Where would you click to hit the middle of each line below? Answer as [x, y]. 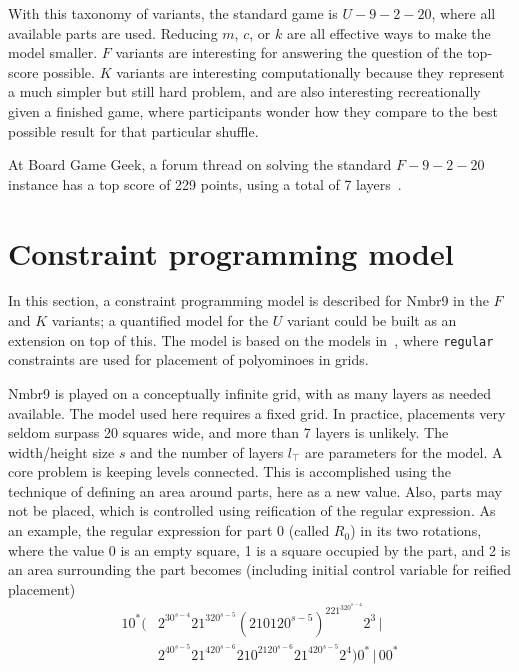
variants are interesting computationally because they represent [310, 71]
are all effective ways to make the [388, 32]
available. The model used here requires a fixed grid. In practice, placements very [257, 412]
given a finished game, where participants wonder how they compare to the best [253, 110]
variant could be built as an [372, 320]
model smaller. [53, 52]
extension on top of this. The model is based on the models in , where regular [251, 339]
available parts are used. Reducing [113, 32]
